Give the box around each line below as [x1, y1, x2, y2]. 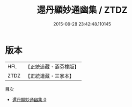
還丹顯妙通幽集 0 [12, 96, 46, 102]
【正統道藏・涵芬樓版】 [25, 63, 80, 70]
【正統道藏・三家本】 [25, 72, 75, 79]
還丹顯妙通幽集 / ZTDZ [36, 4, 128, 16]
